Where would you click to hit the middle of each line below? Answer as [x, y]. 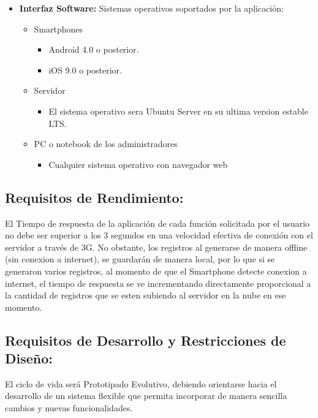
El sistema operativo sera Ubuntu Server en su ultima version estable [178, 111]
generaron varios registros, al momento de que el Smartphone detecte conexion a [156, 271]
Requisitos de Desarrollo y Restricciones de [146, 340]
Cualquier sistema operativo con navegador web [138, 164]
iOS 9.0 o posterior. [85, 70]
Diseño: [29, 358]
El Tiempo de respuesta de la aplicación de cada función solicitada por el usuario [157, 223]
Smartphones [59, 28]
